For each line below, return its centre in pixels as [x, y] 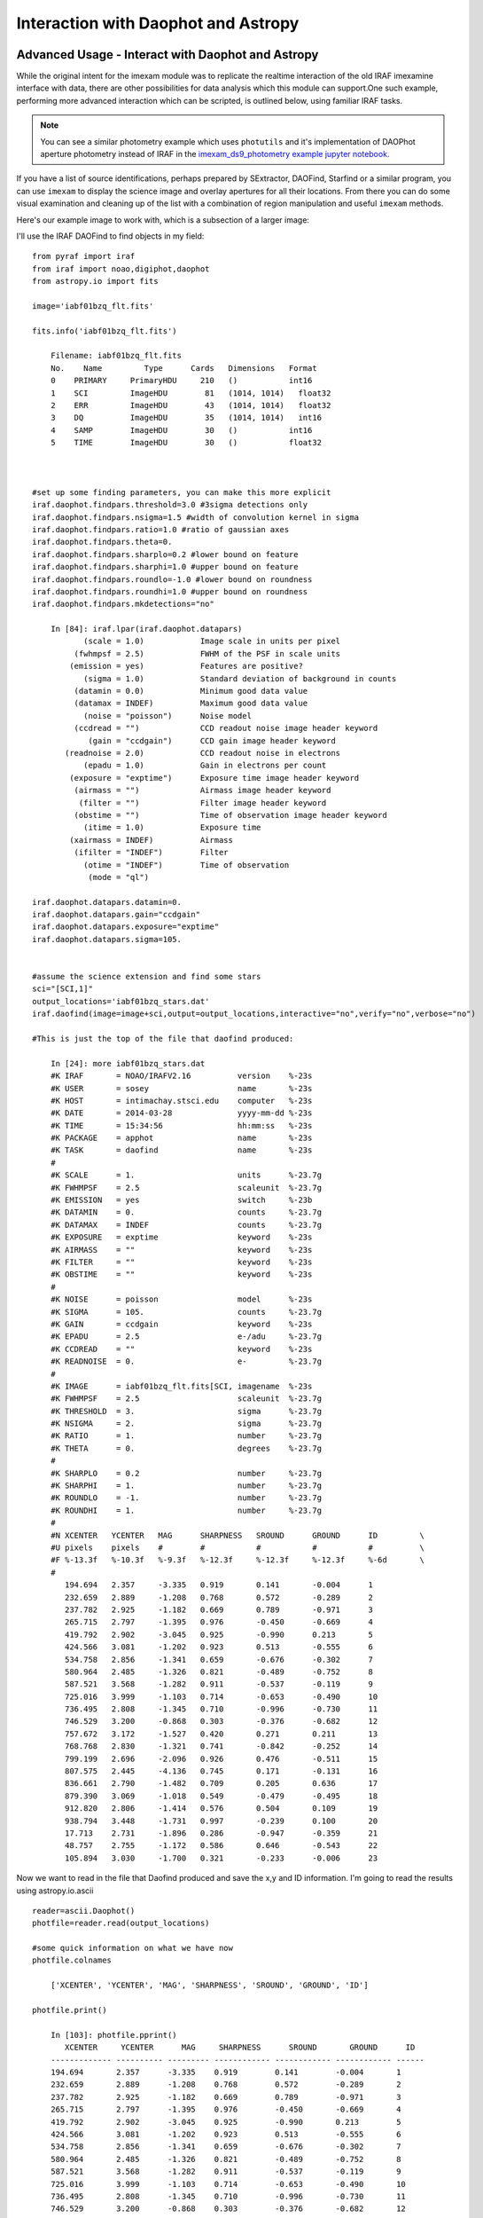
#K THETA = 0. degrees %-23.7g [186, 1448]
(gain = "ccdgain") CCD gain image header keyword [212, 740]
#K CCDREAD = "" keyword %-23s [181, 1349]
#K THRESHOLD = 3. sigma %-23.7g [186, 1411]
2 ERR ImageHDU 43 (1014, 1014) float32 [191, 405]
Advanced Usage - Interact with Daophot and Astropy [167, 55]
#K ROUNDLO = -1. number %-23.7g [186, 1498]
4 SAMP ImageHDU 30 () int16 [181, 430]
